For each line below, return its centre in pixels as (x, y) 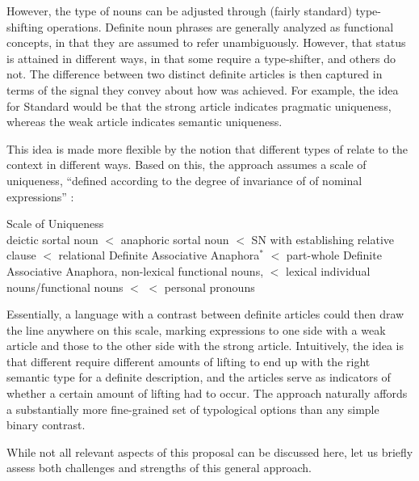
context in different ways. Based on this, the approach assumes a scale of (186, 165)
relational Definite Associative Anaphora (159, 255)
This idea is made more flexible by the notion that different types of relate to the (207, 148)
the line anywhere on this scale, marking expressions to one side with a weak (196, 329)
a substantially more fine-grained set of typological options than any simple (193, 409)
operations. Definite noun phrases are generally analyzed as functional (220, 26)
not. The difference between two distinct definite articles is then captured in (195, 74)
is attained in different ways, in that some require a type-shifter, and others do (201, 58)
